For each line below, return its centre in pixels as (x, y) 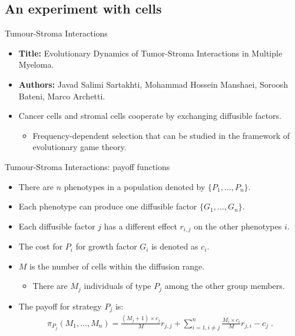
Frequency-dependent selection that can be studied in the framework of (161, 135)
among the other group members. (225, 286)
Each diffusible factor (57, 226)
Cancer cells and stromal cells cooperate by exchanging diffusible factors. (150, 116)
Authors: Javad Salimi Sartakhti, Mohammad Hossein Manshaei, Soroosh (153, 84)
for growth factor (106, 246)
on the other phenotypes (238, 226)
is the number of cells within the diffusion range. (117, 266)
